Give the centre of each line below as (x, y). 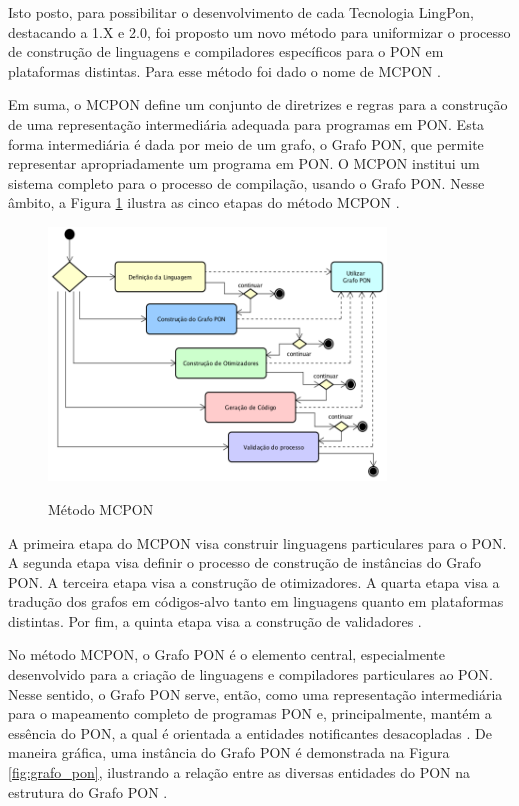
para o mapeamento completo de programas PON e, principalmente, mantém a (250, 713)
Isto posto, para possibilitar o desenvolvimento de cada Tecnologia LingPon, (241, 12)
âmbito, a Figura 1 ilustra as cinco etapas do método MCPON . (204, 202)
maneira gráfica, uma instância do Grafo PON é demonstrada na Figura (229, 752)
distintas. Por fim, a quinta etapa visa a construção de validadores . (215, 620)
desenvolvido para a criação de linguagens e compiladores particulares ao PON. (250, 674)
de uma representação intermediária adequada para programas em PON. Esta (246, 123)
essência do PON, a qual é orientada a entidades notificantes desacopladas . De (250, 732)
